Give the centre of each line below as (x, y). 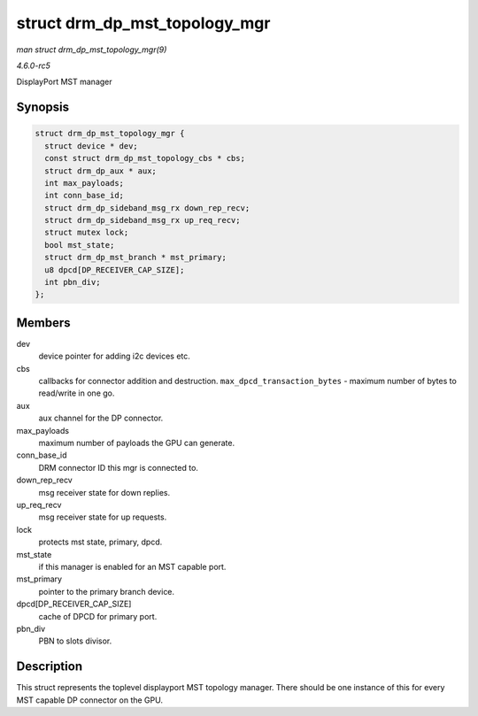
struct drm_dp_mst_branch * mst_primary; (136, 258)
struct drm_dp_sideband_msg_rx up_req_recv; (143, 220)
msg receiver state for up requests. (103, 517)
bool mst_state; (80, 245)
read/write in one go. (77, 393)
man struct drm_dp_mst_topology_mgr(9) (92, 50)
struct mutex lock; (87, 233)
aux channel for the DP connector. (101, 418)
